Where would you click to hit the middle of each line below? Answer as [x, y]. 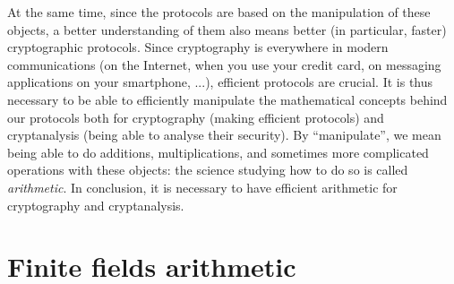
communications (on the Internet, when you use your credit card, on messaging [224, 64]
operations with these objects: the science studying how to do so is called [208, 170]
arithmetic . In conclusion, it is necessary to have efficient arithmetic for [202, 187]
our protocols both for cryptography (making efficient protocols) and [196, 117]
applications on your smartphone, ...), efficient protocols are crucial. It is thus [220, 82]
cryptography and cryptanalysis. [96, 205]
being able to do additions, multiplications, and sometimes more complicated [218, 152]
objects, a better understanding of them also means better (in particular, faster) [227, 29]
